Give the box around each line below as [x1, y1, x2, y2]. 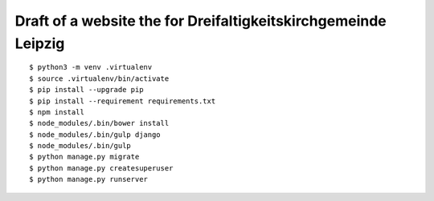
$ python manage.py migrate [29, 152, 140, 162]
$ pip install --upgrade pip [29, 85, 144, 94]
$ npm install [29, 107, 84, 116]
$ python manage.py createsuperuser [29, 163, 174, 172]
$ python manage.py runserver [29, 175, 149, 184]
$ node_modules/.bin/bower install [29, 119, 170, 128]
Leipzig [14, 34, 65, 52]
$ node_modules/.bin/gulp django [29, 130, 161, 139]
